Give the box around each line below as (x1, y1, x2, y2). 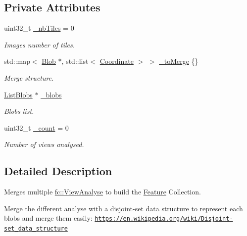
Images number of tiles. (4, 39, 75, 49)
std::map (4, 56, 30, 66)
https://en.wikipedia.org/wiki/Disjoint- (95, 215, 233, 223)
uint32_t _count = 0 (4, 122, 69, 133)
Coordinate (99, 56, 134, 66)
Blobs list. (4, 106, 34, 116)
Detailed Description (4, 163, 112, 179)
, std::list (61, 56, 89, 66)
